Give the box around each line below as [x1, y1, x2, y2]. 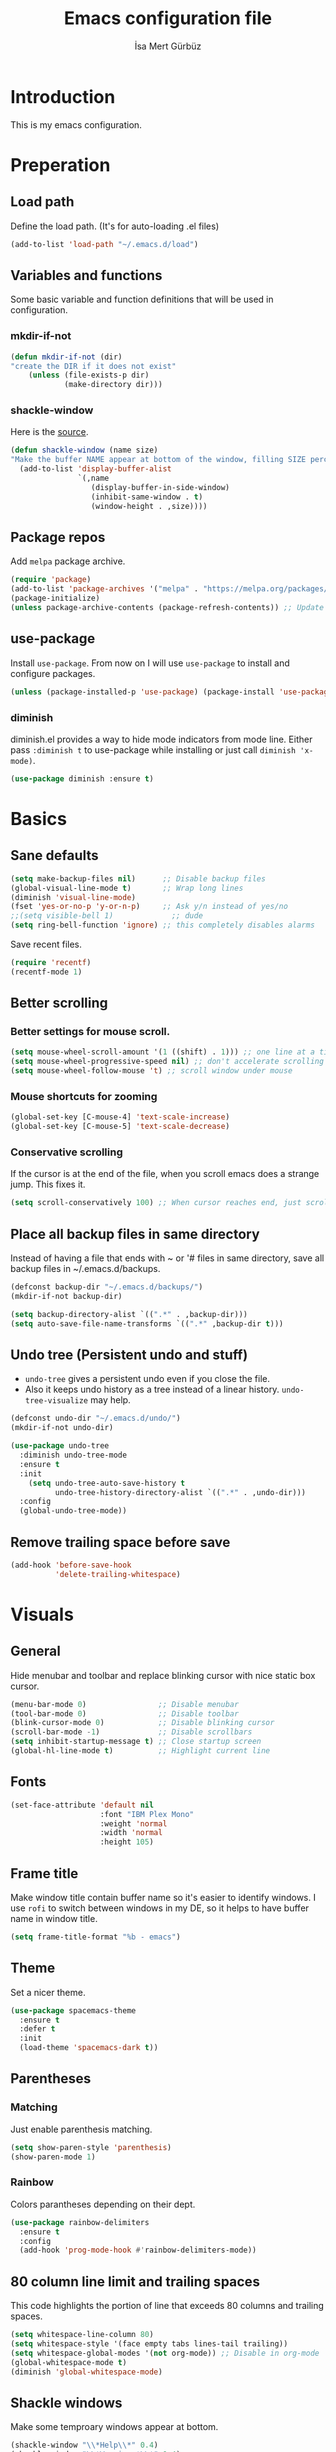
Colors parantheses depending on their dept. [10, 2198, 196, 2210]
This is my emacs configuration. [10, 118, 143, 131]
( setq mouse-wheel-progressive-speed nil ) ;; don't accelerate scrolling [10, 1057, 325, 1067]
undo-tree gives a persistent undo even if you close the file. [24, 1373, 271, 1385]
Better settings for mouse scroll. [10, 1025, 171, 1039]
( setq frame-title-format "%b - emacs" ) [10, 1932, 182, 1942]
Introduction [10, 85, 116, 108]
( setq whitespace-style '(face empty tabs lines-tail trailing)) [10, 2338, 288, 2349]
